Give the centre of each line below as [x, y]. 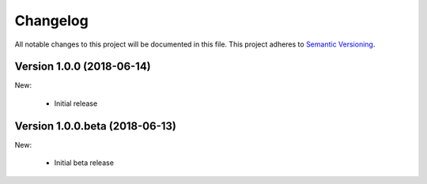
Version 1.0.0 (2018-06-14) [83, 67]
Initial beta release [84, 163]
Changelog [51, 21]
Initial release [76, 103]
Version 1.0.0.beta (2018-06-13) [96, 126]
